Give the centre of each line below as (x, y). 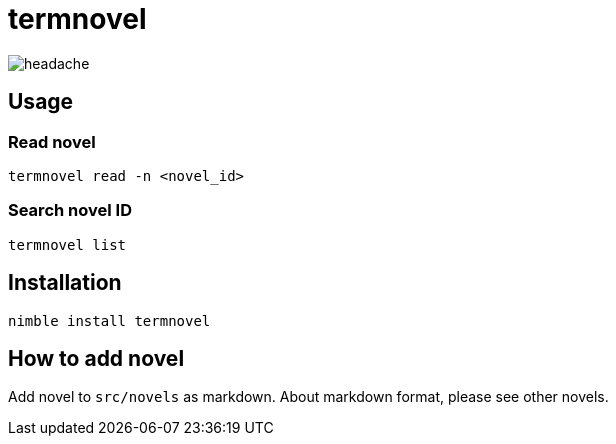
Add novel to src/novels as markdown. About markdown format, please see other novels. (308, 397)
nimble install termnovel (109, 320)
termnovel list (67, 244)
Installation (65, 283)
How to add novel (96, 358)
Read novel (52, 141)
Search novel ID (70, 210)
